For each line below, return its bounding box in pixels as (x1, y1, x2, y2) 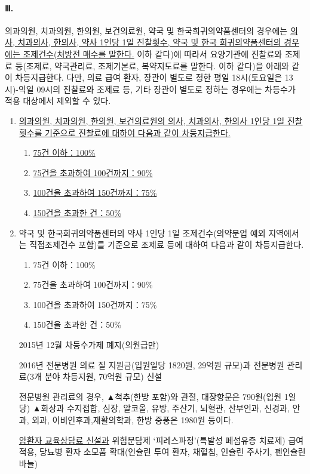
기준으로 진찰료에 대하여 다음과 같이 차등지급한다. (45, 126, 231, 138)
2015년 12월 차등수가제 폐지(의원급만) (19, 338, 159, 351)
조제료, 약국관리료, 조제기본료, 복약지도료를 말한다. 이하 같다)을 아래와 (26, 59, 289, 72)
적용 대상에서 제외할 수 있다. (5, 94, 111, 107)
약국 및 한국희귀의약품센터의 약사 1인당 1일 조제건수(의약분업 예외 (19, 226, 266, 239)
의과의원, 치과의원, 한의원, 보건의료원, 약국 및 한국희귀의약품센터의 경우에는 (5, 24, 288, 36)
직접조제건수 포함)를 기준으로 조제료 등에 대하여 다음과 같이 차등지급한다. (29, 238, 304, 251)
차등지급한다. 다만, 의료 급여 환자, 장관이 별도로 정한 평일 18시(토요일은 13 (15, 71, 293, 84)
